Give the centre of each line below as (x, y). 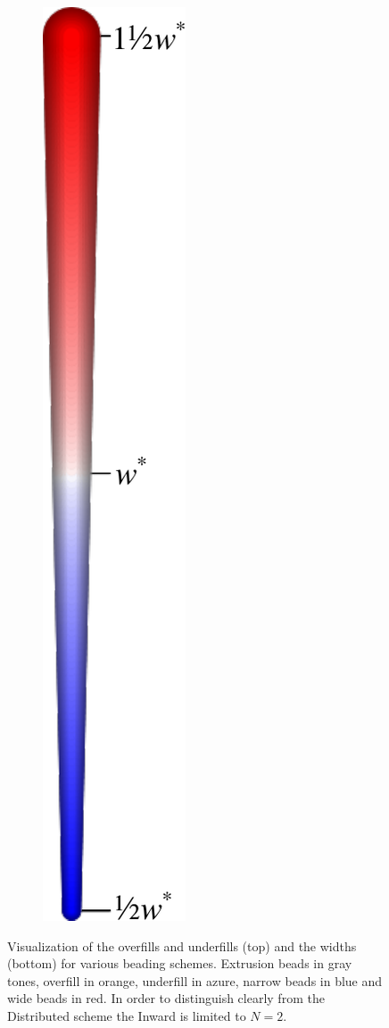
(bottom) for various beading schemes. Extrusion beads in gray (180, 963)
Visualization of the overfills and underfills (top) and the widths (182, 945)
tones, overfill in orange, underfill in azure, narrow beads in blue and (195, 980)
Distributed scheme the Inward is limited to (127, 1015)
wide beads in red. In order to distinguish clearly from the (166, 998)
